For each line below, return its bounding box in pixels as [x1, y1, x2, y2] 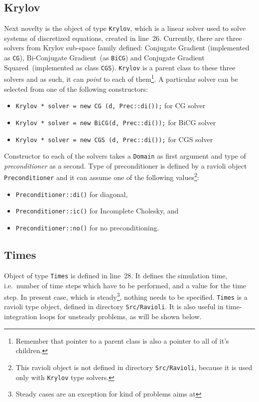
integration [4, 311, 37, 322]
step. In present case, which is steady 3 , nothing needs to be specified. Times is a [4, 290, 248, 302]
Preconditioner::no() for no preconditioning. [15, 222, 159, 233]
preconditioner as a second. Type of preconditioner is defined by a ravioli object [4, 160, 247, 171]
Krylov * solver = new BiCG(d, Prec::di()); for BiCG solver [15, 117, 216, 127]
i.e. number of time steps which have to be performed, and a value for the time [4, 280, 247, 290]
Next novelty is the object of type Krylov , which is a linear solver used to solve [4, 23, 246, 33]
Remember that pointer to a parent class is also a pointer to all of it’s [15, 335, 229, 346]
